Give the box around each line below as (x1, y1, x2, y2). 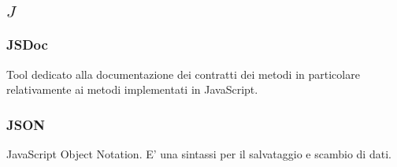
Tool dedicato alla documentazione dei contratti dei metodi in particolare (6, 65, 360, 82)
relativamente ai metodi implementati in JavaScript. (6, 81, 258, 98)
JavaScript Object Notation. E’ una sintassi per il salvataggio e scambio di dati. (6, 146, 391, 162)
